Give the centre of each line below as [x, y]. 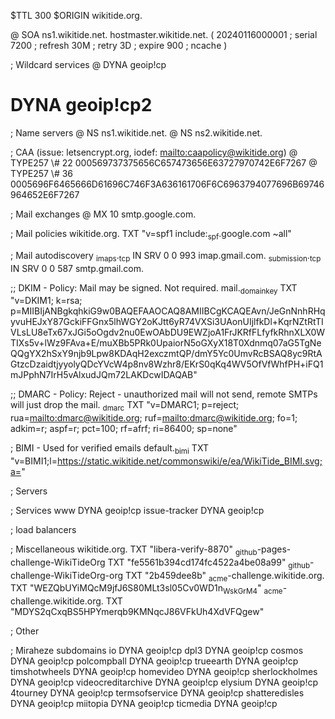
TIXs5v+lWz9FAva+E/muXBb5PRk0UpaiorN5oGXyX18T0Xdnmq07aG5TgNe [166, 343]
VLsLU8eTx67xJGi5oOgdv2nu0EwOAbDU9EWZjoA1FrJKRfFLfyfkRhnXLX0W [168, 332]
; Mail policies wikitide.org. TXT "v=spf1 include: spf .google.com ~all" [151, 234]
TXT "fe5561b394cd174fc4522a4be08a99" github [209, 563]
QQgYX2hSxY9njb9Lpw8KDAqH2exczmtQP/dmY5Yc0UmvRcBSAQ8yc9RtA [166, 354]
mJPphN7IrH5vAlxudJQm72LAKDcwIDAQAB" [104, 375]
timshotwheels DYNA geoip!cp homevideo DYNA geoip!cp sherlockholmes [164, 672]
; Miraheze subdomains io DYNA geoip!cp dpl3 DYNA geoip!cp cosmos [157, 651]
